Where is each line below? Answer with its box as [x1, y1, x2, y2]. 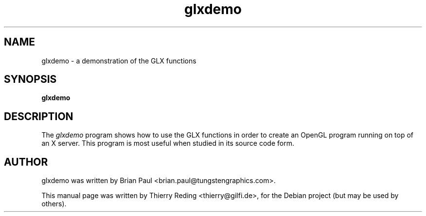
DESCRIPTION [4, 110, 73, 123]
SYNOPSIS [4, 73, 57, 86]
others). [41, 200, 67, 208]
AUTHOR [4, 155, 48, 168]
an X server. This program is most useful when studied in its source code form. [41, 139, 294, 148]
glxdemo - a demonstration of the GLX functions [41, 56, 196, 65]
